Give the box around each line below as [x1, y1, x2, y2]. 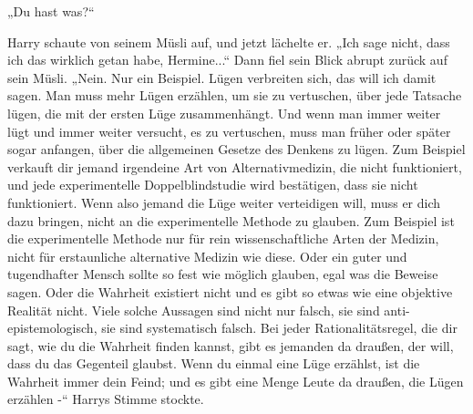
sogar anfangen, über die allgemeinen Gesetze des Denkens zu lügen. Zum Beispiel [7, 140, 466, 159]
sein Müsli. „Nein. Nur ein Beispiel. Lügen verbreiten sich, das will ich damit [7, 67, 437, 87]
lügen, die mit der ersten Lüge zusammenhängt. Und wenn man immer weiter [7, 103, 441, 122]
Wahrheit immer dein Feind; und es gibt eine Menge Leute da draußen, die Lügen [7, 371, 464, 390]
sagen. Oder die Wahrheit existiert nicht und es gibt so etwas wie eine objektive [7, 282, 453, 301]
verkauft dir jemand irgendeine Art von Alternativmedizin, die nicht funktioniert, [7, 157, 462, 176]
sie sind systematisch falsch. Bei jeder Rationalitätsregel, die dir [101, 318, 458, 337]
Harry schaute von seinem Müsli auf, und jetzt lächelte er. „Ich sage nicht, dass [7, 32, 450, 51]
